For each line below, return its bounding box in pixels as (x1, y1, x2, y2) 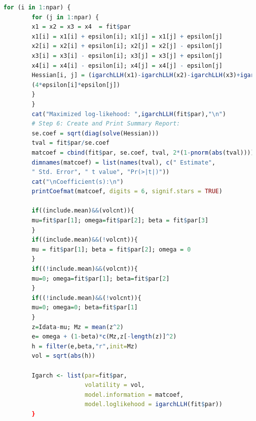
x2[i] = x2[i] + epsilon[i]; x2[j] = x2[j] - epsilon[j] (32, 42, 222, 50)
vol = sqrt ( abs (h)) (32, 352, 96, 360)
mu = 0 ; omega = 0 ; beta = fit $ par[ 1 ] (32, 304, 138, 311)
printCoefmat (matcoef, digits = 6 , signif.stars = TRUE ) (32, 188, 222, 195)
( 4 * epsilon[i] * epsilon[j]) (32, 81, 120, 88)
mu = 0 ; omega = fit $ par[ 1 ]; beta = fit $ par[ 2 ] (32, 275, 170, 282)
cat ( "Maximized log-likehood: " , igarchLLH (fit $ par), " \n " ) (32, 110, 226, 118)
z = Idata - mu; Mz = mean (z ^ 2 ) (32, 323, 124, 331)
